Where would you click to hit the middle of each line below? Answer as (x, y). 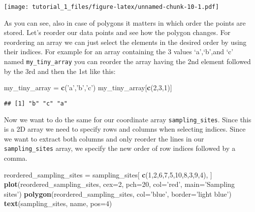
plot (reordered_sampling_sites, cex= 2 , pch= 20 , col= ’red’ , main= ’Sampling (119, 184)
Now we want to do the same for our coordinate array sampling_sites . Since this (128, 119)
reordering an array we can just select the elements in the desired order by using (125, 42)
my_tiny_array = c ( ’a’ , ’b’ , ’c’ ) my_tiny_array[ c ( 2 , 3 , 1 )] (88, 88)
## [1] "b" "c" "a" (36, 103)
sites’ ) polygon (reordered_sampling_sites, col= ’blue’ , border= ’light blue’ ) (118, 194)
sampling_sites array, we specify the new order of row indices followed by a (120, 148)
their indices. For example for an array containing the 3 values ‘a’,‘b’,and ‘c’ (119, 52)
